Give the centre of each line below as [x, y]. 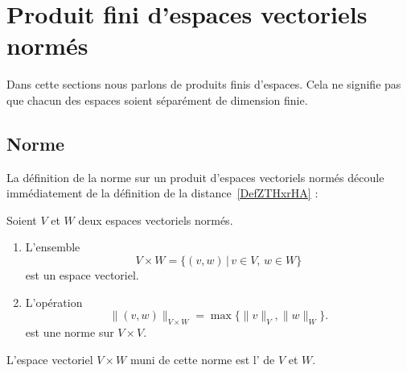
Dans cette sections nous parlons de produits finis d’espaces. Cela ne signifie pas [204, 84]
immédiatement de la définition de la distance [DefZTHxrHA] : [162, 193]
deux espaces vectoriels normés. [156, 220]
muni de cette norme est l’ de [202, 359]
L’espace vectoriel [50, 359]
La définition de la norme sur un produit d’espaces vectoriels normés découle [195, 177]
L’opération [54, 302]
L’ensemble [53, 247]
